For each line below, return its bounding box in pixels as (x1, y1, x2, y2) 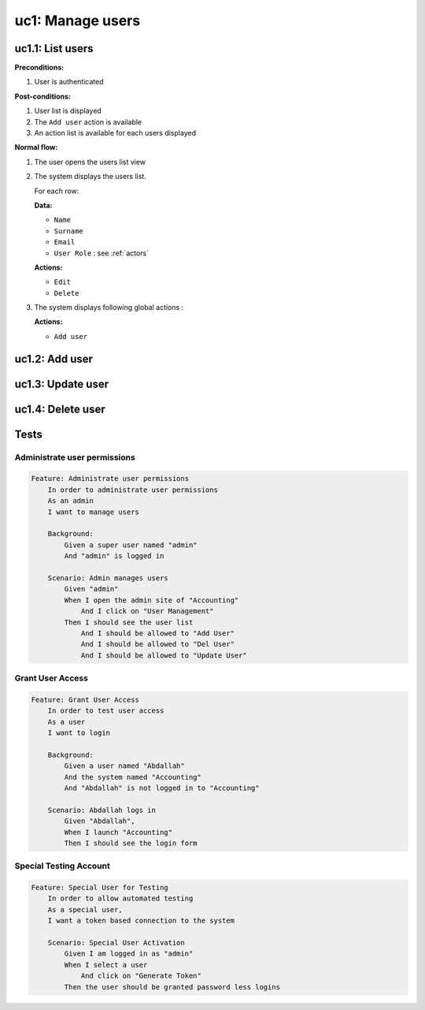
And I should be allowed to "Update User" (80, 650, 247, 660)
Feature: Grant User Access (31, 695, 139, 704)
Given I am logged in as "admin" (64, 949, 194, 958)
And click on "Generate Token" (80, 971, 202, 981)
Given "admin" (64, 584, 119, 594)
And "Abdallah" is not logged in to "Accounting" (64, 784, 260, 792)
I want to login (47, 729, 110, 737)
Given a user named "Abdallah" (64, 762, 185, 770)
